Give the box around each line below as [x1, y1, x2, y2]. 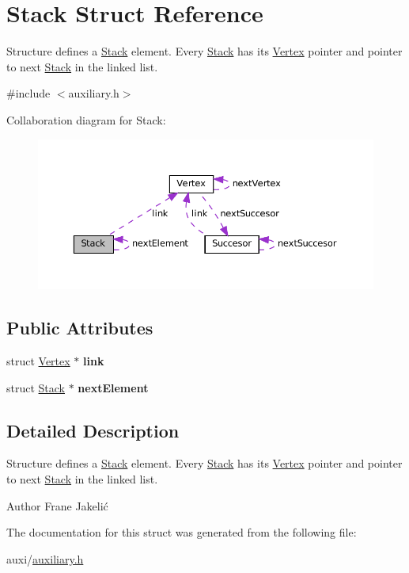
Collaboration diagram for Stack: [6, 111, 166, 128]
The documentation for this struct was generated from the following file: [6, 524, 357, 541]
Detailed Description [6, 418, 180, 442]
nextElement [78, 379, 149, 395]
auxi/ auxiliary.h [6, 550, 84, 567]
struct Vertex [6, 352, 70, 369]
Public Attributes [6, 315, 153, 340]
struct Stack [6, 379, 66, 395]
